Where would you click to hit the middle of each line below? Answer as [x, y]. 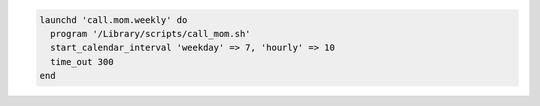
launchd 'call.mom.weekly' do [113, 19]
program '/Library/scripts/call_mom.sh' [150, 33]
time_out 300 [82, 61]
